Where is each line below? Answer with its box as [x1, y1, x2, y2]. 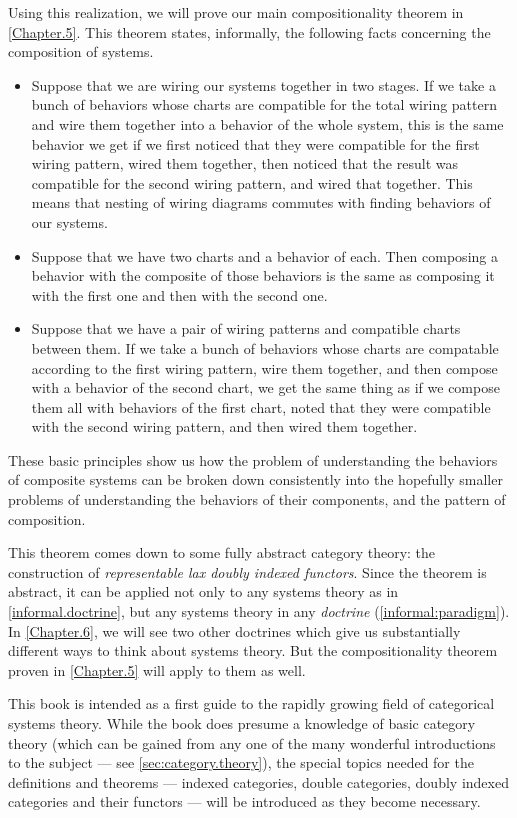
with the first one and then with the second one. [31, 284, 328, 305]
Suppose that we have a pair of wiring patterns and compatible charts [31, 318, 461, 339]
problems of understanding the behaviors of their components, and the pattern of [8, 489, 506, 510]
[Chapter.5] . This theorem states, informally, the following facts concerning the [8, 21, 491, 42]
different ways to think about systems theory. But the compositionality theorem [8, 640, 498, 661]
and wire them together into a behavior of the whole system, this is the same [31, 113, 504, 134]
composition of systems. [8, 41, 154, 62]
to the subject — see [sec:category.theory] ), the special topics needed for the [8, 752, 474, 773]
